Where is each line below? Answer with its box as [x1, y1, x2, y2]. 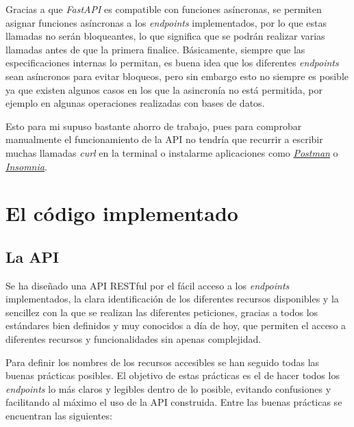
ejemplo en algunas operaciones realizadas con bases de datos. [5, 96, 265, 110]
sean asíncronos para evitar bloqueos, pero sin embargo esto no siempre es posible [5, 68, 349, 83]
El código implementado [5, 199, 238, 227]
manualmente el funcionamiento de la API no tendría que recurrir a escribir [5, 132, 323, 146]
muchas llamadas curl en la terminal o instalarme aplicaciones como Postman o [5, 145, 338, 159]
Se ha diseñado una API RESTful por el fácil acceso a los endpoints [5, 278, 290, 292]
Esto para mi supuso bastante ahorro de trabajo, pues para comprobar [5, 118, 302, 133]
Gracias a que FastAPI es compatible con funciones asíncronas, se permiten [5, 2, 322, 16]
